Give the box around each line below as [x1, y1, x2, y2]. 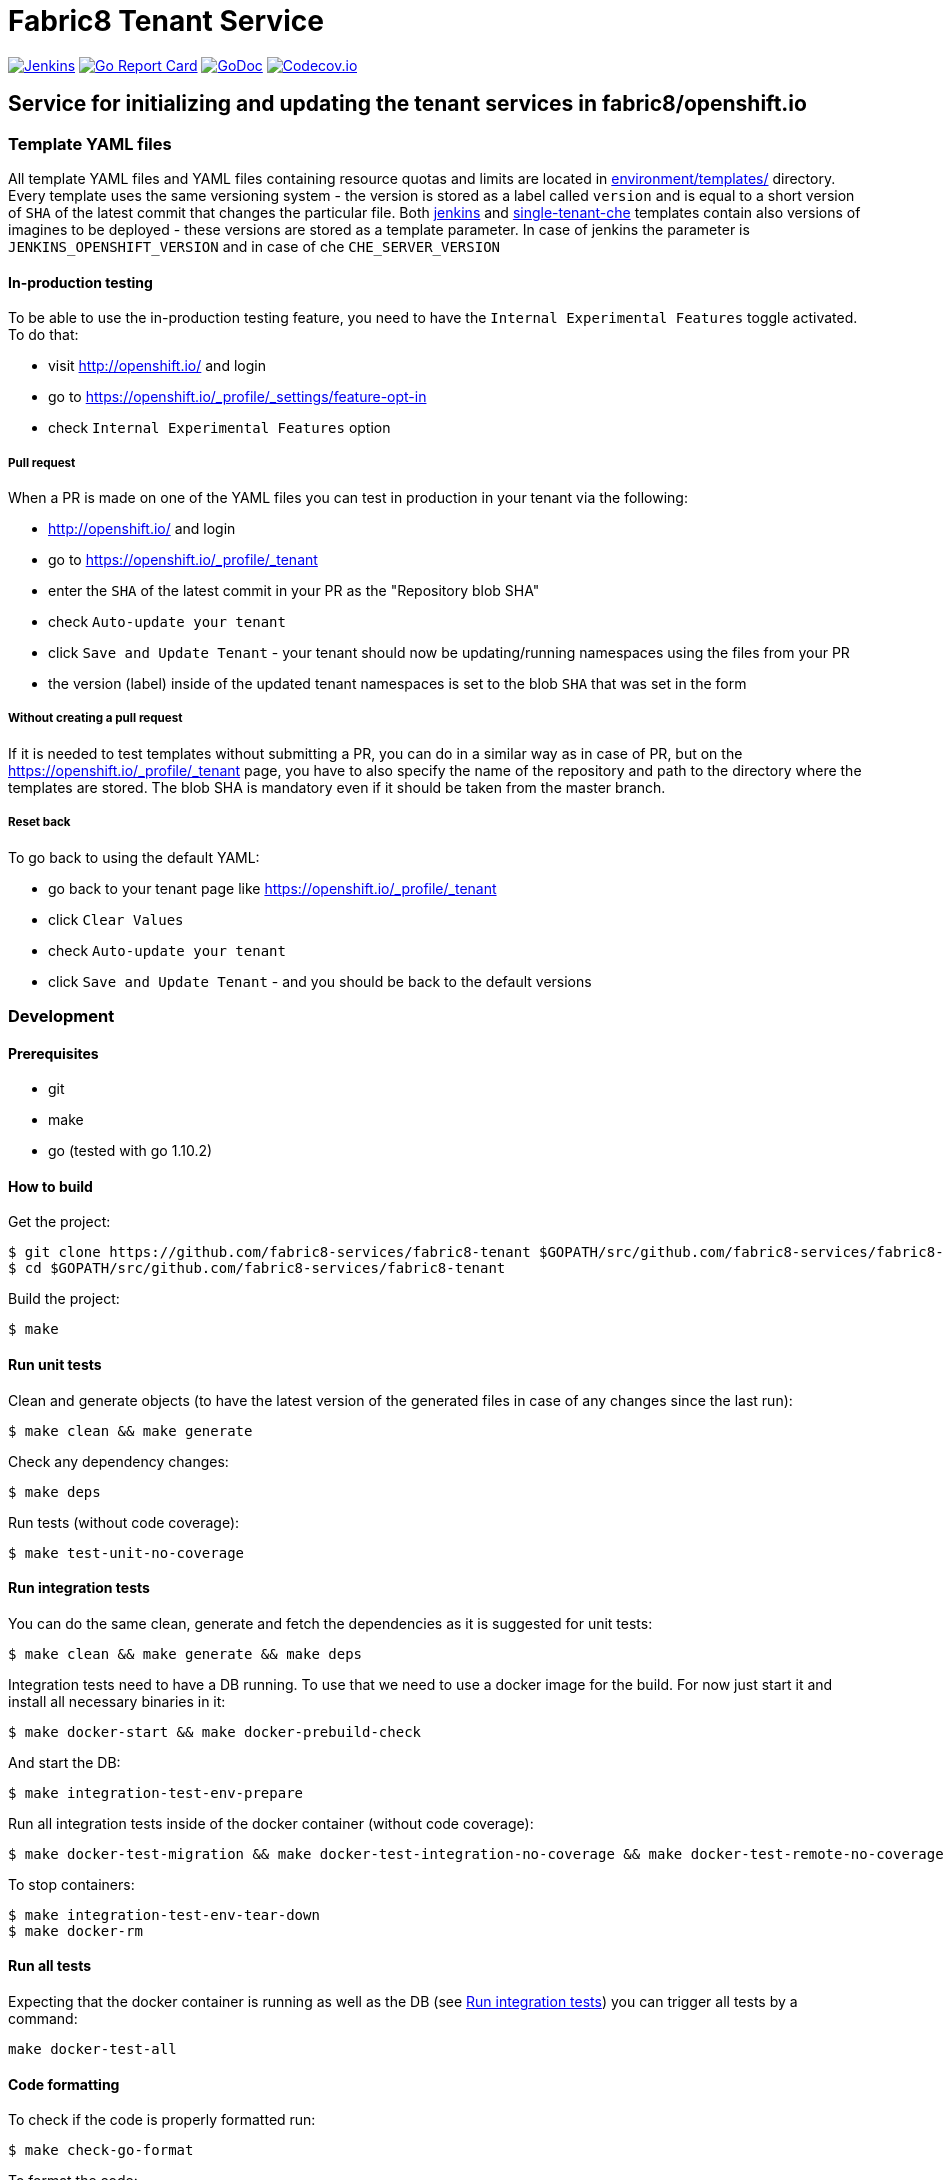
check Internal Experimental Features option [48, 419, 391, 437]
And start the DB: [8, 1753, 121, 1771]
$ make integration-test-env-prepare [8, 1784, 304, 1801]
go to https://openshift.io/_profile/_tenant [48, 550, 318, 568]
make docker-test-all [8, 2041, 177, 2057]
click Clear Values [48, 910, 184, 928]
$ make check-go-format [8, 2142, 194, 2159]
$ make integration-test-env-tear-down [8, 1906, 320, 1923]
